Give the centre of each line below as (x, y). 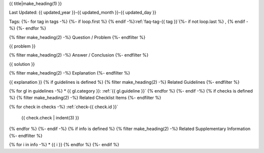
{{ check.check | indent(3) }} (50, 118)
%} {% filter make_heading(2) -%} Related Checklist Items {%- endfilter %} (85, 98)
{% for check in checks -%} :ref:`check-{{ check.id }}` (64, 107)
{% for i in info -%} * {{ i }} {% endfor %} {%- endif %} (64, 145)
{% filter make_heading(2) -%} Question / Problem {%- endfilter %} (77, 37)
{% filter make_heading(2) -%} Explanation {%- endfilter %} (70, 73)
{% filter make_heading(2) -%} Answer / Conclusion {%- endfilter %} (79, 55)
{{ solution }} (22, 64)
